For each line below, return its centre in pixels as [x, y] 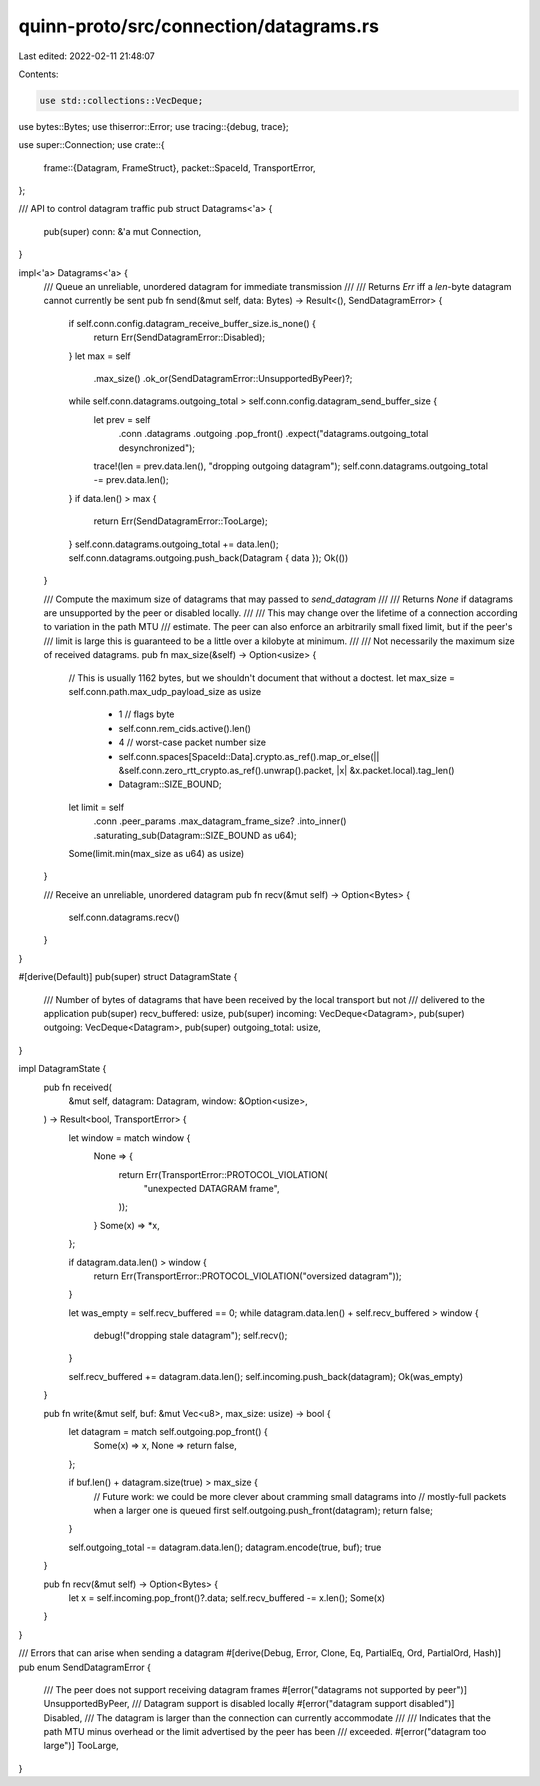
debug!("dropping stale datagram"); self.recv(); [190, 1336]
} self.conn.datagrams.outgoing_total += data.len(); [173, 544]
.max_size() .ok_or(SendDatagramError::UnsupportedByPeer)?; [223, 378]
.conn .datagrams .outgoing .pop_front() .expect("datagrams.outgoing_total [273, 434]
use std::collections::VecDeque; [121, 100]
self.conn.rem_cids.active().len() [185, 728]
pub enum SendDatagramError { [85, 1667]
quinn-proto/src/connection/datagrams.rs [199, 26]
